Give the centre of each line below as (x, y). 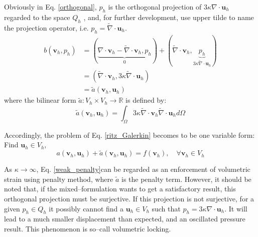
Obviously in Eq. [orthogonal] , (50, 7)
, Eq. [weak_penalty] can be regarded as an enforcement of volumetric (143, 169)
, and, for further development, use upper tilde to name (169, 17)
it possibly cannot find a (86, 208)
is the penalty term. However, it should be (186, 179)
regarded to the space (37, 17)
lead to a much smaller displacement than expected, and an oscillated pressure (125, 219)
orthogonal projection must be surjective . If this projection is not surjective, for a (129, 198)
